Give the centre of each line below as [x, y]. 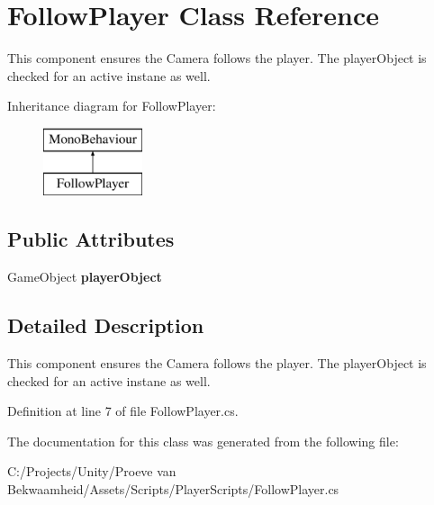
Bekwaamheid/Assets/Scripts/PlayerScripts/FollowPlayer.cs [173, 489]
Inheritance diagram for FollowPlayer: [112, 106]
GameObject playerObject [85, 277]
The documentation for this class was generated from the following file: [203, 441]
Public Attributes [91, 239]
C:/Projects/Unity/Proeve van [92, 471]
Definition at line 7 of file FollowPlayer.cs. [123, 411]
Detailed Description [106, 325]
